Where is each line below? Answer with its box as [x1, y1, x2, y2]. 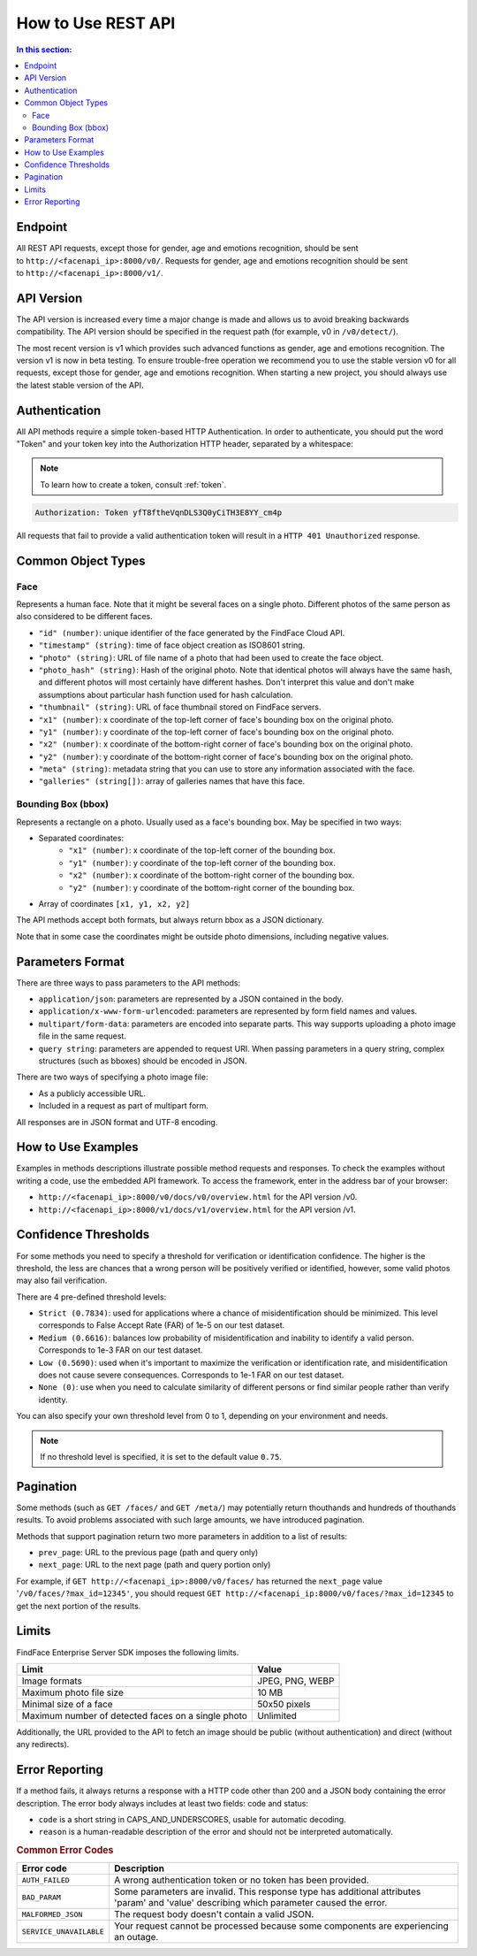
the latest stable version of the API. [16, 380, 144, 390]
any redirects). [16, 1739, 70, 1750]
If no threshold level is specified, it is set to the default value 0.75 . [40, 1451, 282, 1461]
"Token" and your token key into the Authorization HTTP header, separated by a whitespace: [16, 439, 353, 449]
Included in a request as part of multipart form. [38, 1101, 209, 1111]
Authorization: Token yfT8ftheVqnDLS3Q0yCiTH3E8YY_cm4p [34, 507, 283, 518]
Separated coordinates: [38, 832, 124, 843]
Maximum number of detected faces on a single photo [21, 1709, 247, 1722]
